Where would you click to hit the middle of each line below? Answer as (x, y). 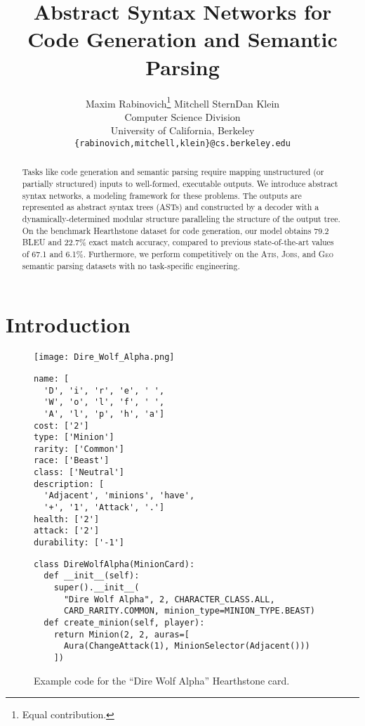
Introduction (68, 324)
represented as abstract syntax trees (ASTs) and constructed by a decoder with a (171, 207)
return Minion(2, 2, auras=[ (121, 634)
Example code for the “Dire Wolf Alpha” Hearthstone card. (162, 680)
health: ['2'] (67, 519)
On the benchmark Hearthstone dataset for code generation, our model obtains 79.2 (175, 230)
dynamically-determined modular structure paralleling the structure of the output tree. (181, 219)
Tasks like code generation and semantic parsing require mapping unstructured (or (173, 172)
